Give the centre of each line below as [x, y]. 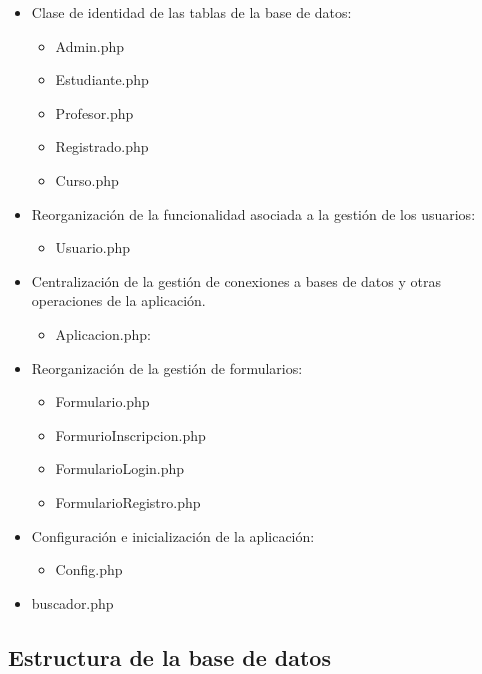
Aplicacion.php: [103, 333]
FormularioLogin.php [120, 468]
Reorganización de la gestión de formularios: [167, 367]
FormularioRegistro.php [128, 501]
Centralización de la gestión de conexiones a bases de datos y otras [236, 280]
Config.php [89, 569]
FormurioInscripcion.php [130, 434]
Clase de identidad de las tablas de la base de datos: [191, 12]
